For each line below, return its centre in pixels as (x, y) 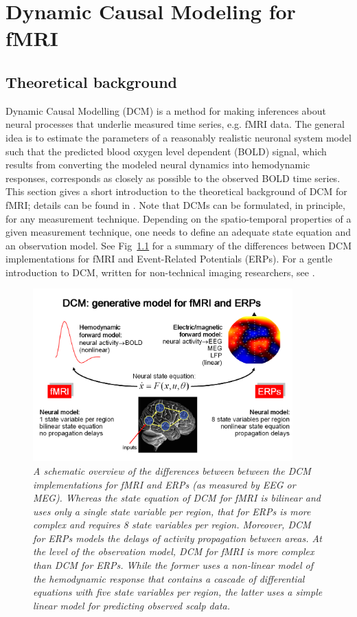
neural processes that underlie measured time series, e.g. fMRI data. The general (175, 124)
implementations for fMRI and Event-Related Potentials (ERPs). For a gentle (169, 259)
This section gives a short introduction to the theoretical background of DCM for (176, 191)
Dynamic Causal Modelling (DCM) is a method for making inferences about (166, 110)
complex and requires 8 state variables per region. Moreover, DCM (172, 525)
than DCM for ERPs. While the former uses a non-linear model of (173, 565)
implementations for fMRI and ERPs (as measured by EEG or (164, 484)
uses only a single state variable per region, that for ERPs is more (172, 511)
